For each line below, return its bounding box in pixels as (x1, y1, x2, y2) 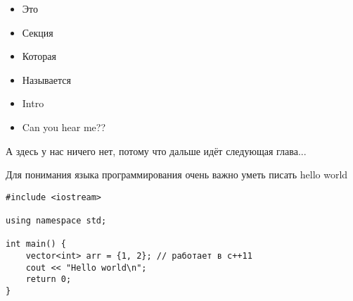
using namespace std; (6, 216, 107, 226)
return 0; (25, 274, 72, 285)
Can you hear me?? (22, 119, 106, 134)
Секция (22, 25, 53, 39)
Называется (22, 72, 71, 87)
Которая (22, 49, 56, 63)
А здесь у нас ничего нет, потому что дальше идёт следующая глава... (6, 143, 307, 158)
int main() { (6, 239, 66, 250)
